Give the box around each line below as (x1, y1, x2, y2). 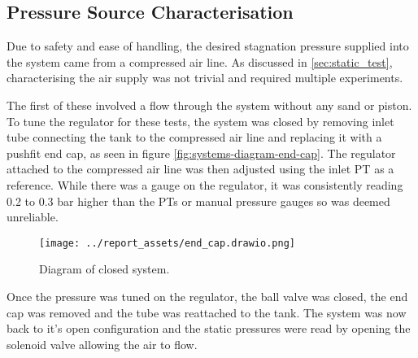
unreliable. (7, 208, 59, 225)
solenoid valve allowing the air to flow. (7, 335, 198, 352)
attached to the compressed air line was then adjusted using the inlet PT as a (7, 160, 394, 177)
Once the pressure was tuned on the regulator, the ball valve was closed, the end (7, 287, 408, 304)
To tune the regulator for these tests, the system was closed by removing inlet (7, 112, 394, 129)
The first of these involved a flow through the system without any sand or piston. (7, 96, 412, 113)
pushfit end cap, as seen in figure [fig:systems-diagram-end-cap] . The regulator (7, 144, 396, 161)
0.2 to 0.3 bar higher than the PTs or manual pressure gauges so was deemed (7, 192, 390, 209)
